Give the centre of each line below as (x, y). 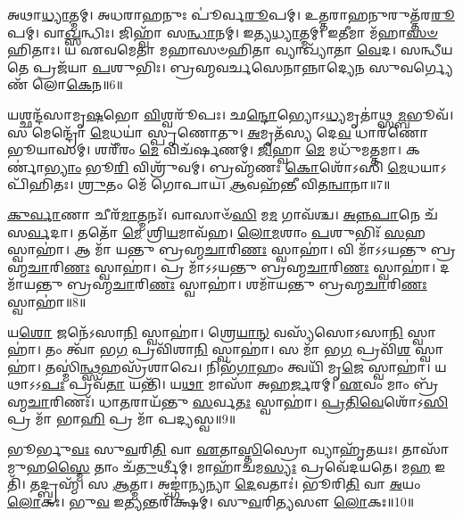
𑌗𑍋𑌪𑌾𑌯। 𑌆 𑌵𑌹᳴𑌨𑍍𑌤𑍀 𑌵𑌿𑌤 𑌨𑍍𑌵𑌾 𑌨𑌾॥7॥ (271, 184)
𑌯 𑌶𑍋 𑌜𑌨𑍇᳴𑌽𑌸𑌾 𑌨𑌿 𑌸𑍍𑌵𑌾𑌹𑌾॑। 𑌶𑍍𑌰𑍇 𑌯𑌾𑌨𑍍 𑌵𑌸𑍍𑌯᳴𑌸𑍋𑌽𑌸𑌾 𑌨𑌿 (205, 331)
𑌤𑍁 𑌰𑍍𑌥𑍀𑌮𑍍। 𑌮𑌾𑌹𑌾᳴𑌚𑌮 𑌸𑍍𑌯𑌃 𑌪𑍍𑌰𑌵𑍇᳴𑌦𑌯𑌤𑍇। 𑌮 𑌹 (283, 466)
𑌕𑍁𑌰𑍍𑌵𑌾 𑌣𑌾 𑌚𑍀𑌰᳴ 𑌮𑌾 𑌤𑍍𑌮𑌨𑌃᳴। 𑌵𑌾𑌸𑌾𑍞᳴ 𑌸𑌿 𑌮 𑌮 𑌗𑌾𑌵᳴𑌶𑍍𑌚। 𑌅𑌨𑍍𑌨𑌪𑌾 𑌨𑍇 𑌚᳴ (223, 214)
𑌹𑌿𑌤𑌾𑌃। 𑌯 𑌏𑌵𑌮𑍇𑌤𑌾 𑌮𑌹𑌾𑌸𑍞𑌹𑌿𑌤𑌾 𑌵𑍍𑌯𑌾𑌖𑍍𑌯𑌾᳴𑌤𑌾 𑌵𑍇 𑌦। (202, 49)
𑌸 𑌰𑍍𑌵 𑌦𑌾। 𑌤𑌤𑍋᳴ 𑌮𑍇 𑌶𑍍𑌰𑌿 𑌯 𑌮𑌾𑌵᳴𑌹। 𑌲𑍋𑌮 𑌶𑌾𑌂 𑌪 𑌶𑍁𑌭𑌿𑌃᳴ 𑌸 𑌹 (216, 231)
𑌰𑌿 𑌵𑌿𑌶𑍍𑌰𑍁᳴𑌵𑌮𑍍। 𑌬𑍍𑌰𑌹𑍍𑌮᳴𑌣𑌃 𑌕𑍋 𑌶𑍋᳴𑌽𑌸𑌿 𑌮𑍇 (261, 166)
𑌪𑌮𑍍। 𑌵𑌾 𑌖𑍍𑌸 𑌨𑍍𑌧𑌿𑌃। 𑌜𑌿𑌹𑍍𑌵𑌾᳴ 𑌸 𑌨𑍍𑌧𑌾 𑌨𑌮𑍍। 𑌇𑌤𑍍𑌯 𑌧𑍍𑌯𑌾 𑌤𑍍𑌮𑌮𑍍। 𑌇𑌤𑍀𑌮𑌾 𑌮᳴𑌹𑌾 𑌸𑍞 (223, 32)
